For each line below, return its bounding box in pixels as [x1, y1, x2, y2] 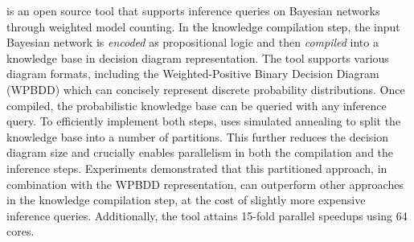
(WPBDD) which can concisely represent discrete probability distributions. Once [6, 80, 405, 97]
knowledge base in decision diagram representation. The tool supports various [6, 49, 389, 66]
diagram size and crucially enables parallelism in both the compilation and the [6, 144, 394, 161]
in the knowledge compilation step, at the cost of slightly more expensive [6, 191, 366, 208]
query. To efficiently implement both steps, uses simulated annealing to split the [6, 113, 401, 129]
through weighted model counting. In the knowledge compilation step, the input [6, 18, 400, 35]
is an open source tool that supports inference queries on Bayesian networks [6, 2, 380, 18]
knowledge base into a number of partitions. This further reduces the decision [6, 128, 389, 145]
